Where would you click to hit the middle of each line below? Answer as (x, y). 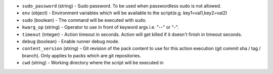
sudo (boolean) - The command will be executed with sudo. (84, 20)
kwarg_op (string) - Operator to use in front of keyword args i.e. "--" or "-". (100, 27)
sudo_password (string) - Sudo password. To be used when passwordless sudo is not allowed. (122, 6)
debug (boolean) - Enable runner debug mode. (71, 41)
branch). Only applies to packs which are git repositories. (82, 55)
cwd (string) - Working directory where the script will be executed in (93, 63)
